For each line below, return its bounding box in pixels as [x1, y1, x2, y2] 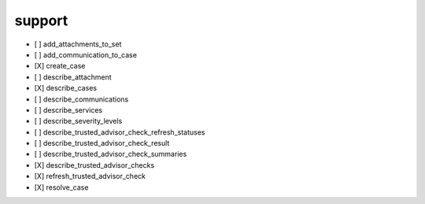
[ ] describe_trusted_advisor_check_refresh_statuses [34, 127, 205, 137]
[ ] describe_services [34, 105, 102, 114]
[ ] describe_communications [34, 95, 129, 104]
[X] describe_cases [34, 83, 98, 93]
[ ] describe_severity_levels [34, 117, 123, 126]
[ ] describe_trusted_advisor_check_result [34, 139, 170, 148]
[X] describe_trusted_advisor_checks [34, 160, 155, 169]
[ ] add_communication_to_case [34, 50, 138, 59]
